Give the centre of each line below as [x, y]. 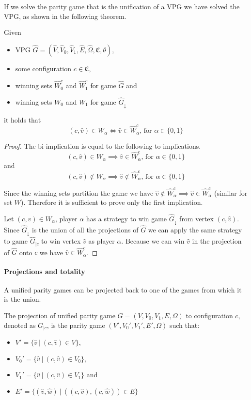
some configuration [43, 68]
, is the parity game [76, 325]
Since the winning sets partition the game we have [79, 192]
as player [102, 241]
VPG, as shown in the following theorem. [65, 16]
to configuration [209, 315]
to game [16, 241]
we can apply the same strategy [195, 230]
